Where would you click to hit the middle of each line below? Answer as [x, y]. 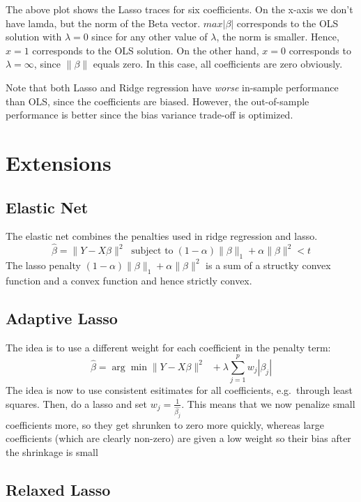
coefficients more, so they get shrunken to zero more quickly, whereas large [165, 424]
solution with [34, 37]
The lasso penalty [43, 265]
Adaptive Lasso [62, 318]
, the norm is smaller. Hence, [278, 37]
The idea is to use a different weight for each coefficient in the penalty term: [168, 347]
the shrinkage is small [52, 451]
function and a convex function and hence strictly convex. [129, 280]
